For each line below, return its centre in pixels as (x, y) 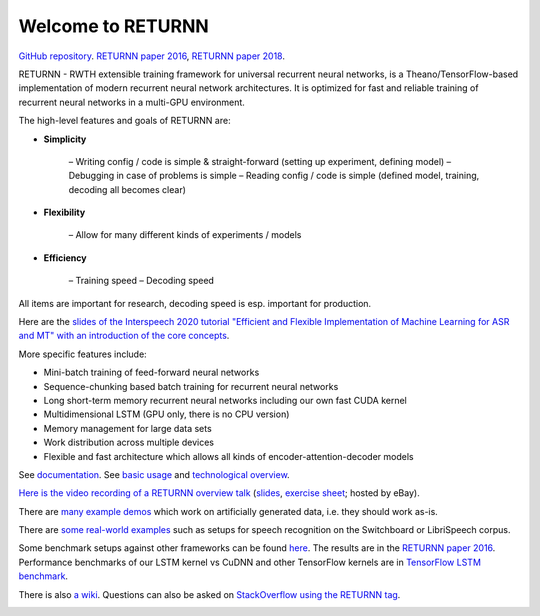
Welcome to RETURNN (113, 26)
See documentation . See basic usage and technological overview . (154, 474)
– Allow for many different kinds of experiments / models (185, 235)
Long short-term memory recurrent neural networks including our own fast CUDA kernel (225, 400)
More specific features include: (82, 354)
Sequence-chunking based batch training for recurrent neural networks (191, 386)
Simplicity (65, 139)
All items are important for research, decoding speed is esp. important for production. (195, 303)
